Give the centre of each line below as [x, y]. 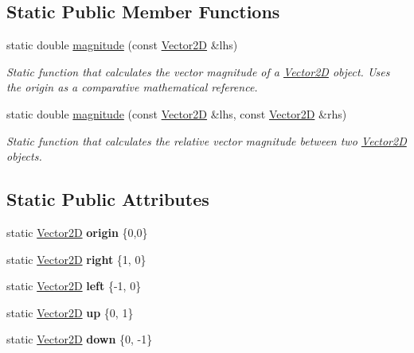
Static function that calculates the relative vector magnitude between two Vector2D [207, 140]
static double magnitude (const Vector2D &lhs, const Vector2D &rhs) [177, 113]
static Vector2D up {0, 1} [70, 312]
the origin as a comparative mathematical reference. [132, 87]
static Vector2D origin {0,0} [77, 232]
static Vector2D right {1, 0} [76, 259]
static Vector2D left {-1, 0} [74, 286]
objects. [24, 156]
